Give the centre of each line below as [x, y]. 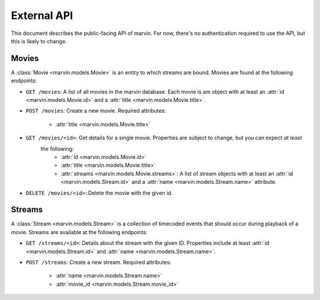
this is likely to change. [39, 41]
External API [42, 15]
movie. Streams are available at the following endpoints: [79, 232]
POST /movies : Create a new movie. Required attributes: [96, 111]
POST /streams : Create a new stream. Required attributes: [98, 262]
